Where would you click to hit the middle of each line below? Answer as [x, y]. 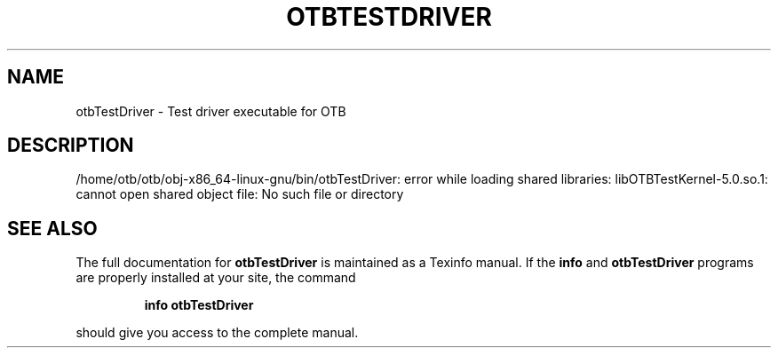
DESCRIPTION [71, 146]
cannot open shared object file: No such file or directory [240, 194]
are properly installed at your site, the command [216, 278]
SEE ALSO [52, 228]
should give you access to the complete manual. [217, 333]
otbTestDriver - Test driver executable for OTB [211, 111]
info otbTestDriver [199, 305]
